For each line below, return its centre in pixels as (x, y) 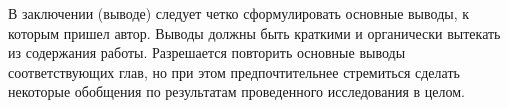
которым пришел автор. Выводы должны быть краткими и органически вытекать (254, 32)
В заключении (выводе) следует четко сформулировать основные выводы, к (239, 13)
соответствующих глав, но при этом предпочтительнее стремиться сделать (234, 71)
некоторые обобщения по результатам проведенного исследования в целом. (236, 91)
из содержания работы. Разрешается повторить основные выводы (207, 52)
